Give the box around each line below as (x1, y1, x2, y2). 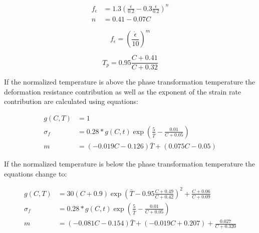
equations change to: (4, 168, 67, 178)
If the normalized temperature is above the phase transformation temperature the (4, 76, 255, 87)
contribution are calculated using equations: (4, 96, 138, 106)
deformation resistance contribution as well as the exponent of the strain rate (4, 86, 241, 96)
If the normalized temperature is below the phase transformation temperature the (4, 158, 255, 169)
